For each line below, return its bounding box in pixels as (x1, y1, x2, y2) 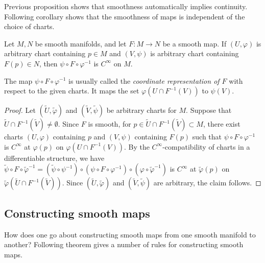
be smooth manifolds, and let (35, 38, 127, 49)
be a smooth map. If (162, 38, 227, 49)
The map (4, 75, 33, 86)
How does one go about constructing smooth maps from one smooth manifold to (4, 229, 256, 240)
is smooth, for (88, 118, 131, 129)
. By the (124, 141, 150, 152)
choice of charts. (4, 21, 55, 32)
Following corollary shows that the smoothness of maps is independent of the (4, 11, 245, 21)
